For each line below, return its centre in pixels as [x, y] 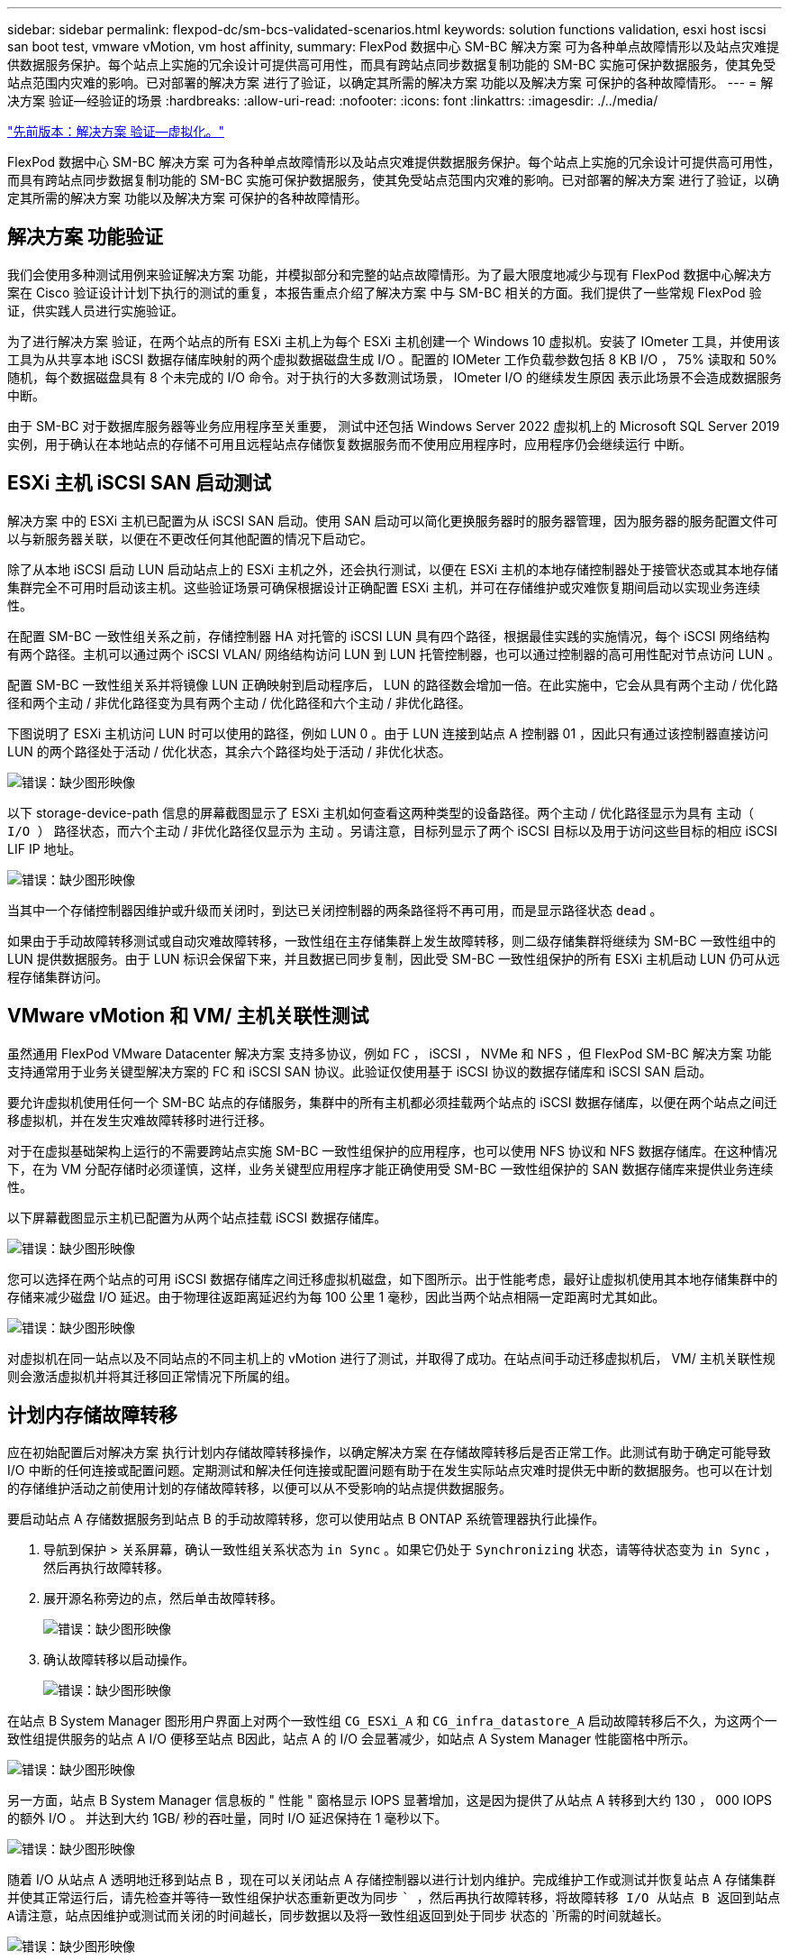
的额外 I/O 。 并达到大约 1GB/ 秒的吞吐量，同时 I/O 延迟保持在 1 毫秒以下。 [227, 1818]
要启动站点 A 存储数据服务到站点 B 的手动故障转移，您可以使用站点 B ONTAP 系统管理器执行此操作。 [306, 1519]
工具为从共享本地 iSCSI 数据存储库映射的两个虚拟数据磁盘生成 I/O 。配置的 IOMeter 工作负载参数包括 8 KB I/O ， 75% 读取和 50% [392, 359]
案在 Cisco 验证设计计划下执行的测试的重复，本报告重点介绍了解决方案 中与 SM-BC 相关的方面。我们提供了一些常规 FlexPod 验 [385, 292]
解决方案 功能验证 [85, 237]
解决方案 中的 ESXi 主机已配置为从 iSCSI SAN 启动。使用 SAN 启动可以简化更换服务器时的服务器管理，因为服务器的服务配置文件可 [393, 520]
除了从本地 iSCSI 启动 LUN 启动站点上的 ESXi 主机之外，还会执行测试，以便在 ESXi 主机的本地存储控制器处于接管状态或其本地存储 [393, 569]
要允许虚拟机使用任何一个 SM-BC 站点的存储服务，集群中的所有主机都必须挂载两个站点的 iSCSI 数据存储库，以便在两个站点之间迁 [392, 1102]
